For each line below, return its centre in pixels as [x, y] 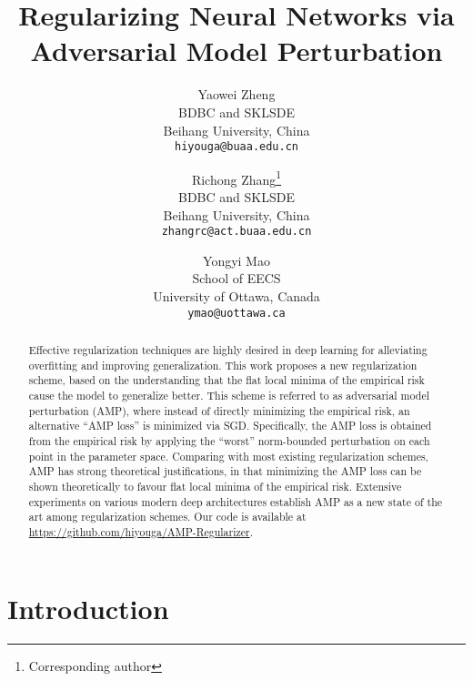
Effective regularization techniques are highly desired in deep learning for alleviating [228, 350]
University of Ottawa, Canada [236, 296]
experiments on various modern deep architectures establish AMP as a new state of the [236, 501]
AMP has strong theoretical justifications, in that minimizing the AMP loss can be [225, 471]
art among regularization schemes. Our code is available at [167, 517]
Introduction [88, 608]
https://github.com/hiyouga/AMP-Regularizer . [141, 531]
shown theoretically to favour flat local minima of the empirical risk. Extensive [215, 486]
